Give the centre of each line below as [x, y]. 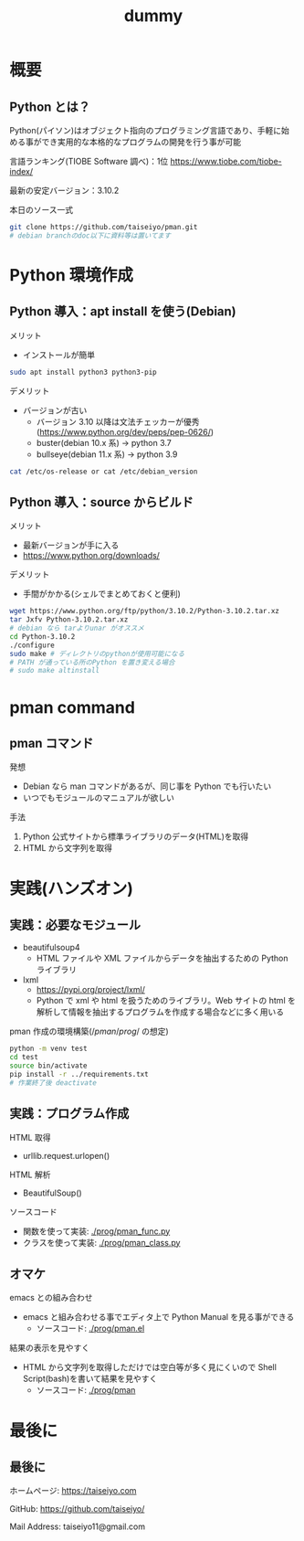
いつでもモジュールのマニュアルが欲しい [99, 798]
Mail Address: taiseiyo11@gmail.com [78, 1526]
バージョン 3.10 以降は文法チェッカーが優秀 [118, 421]
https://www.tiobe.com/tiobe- [226, 161]
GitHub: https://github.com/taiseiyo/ [77, 1509]
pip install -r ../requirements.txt [79, 1074]
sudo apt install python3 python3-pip [83, 372]
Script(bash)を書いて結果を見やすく [90, 1379]
